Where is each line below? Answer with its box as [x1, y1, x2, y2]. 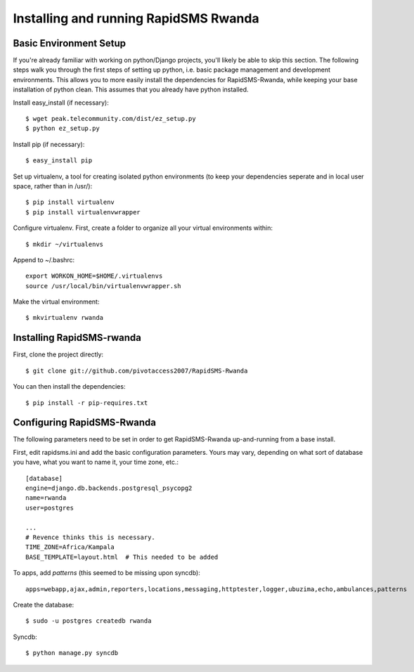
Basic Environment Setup [13, 37, 127, 49]
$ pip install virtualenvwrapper [25, 208, 141, 216]
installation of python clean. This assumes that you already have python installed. [13, 85, 249, 94]
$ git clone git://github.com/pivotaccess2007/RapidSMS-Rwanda [25, 366, 248, 375]
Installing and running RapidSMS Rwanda [13, 11, 259, 26]
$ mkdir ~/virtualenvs [25, 240, 104, 248]
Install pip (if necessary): [13, 140, 85, 148]
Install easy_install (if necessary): [13, 98, 109, 107]
